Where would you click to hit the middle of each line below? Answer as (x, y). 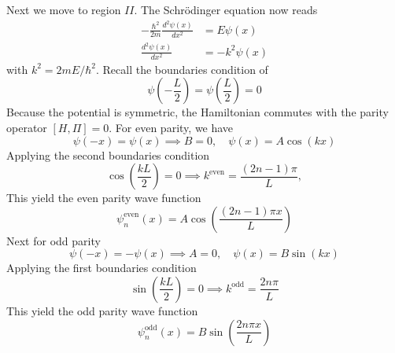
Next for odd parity (54, 240)
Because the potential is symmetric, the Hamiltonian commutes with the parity (197, 112)
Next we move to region (64, 9)
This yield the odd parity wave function (102, 310)
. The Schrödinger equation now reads (226, 9)
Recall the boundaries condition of (185, 69)
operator (27, 127)
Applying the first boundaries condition (102, 268)
